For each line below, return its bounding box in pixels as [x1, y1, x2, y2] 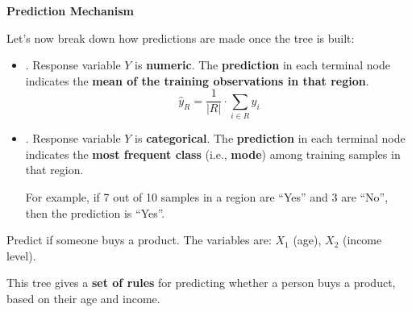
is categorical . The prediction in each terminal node [135, 130, 406, 147]
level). [6, 247, 36, 264]
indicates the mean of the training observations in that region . [25, 72, 369, 89]
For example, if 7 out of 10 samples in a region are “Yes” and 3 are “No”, [25, 188, 389, 205]
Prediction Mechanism [6, 2, 134, 19]
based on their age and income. [6, 289, 160, 306]
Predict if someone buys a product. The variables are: [6, 231, 272, 248]
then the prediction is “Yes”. [25, 204, 165, 221]
